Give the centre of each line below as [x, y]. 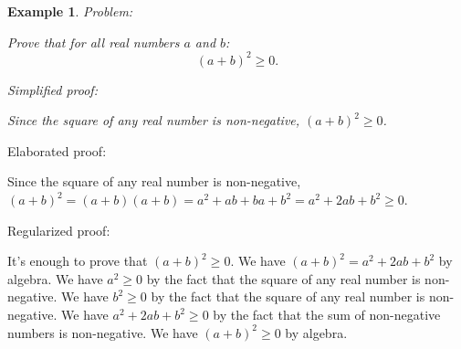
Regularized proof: [59, 230]
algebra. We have [55, 278]
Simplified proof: [52, 89]
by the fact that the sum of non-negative [327, 315]
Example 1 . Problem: [70, 11]
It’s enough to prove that [78, 261]
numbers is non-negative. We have [103, 332]
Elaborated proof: [57, 150]
